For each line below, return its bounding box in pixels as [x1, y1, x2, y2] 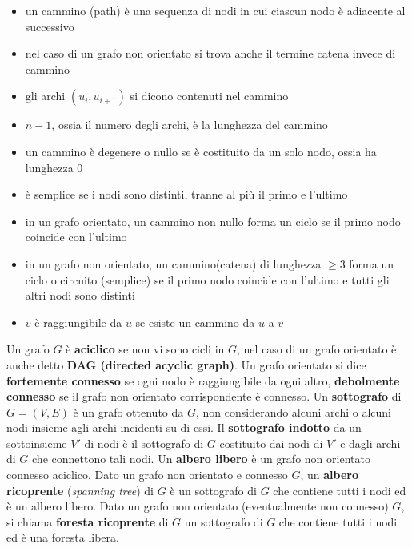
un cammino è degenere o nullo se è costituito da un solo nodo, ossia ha [25, 143, 377, 159]
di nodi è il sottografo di [84, 434, 204, 451]
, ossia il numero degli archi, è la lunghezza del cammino [51, 116, 328, 133]
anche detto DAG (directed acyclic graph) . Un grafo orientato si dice [6, 356, 366, 373]
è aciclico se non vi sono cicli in [66, 340, 225, 357]
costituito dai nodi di [219, 434, 323, 451]
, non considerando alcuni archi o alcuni [195, 403, 391, 420]
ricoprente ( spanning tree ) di [6, 482, 154, 498]
